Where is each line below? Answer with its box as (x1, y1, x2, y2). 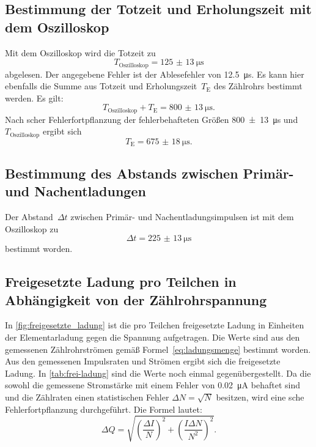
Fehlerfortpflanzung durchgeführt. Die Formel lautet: (5, 402, 202, 415)
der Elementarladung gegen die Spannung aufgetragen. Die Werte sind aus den (5, 330, 300, 343)
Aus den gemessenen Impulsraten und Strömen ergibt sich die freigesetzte (5, 355, 281, 368)
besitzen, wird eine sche (216, 390, 304, 403)
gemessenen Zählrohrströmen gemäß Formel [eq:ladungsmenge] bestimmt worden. (5, 342, 311, 355)
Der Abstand (5, 210, 53, 223)
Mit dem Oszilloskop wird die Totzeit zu (5, 46, 156, 59)
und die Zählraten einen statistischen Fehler (5, 390, 169, 403)
